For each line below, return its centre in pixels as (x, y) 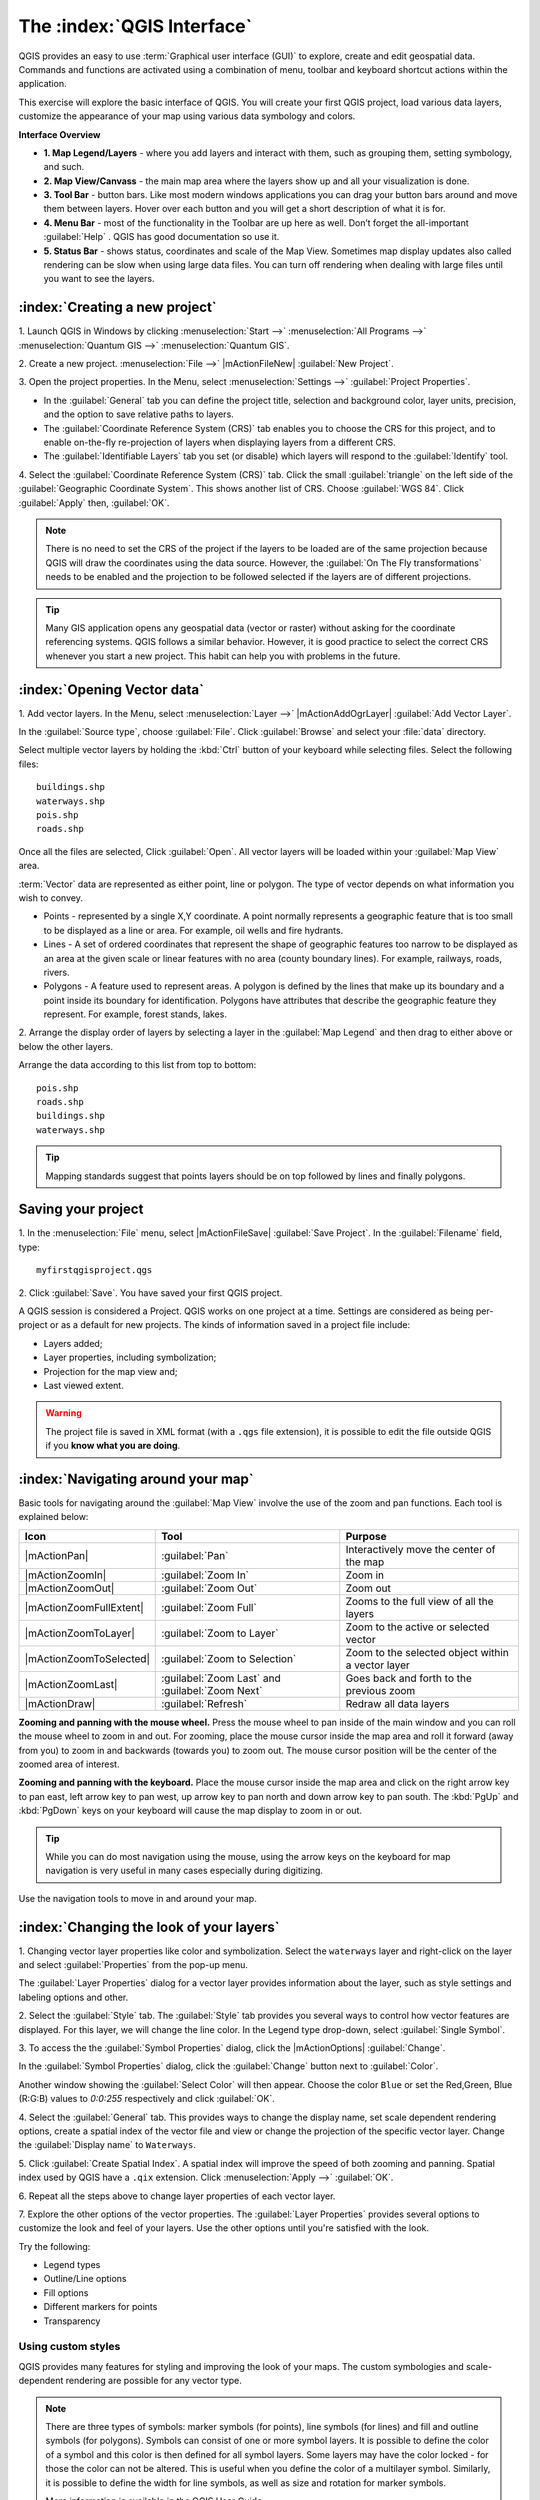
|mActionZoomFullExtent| (84, 1607)
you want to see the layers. (99, 279)
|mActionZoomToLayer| (79, 1633)
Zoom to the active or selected (417, 1627)
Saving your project (81, 1209)
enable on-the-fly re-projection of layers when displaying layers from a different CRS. (219, 442)
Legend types (72, 2265)
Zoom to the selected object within (427, 1652)
